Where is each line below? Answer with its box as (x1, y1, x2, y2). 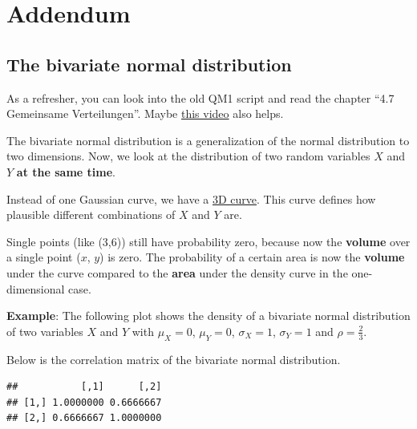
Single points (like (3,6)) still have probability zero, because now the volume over (6, 233, 411, 249)
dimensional (6, 280, 65, 297)
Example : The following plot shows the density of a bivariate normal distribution (6, 307, 411, 324)
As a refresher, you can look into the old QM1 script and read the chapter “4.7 (6, 89, 395, 106)
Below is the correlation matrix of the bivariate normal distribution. (6, 350, 341, 367)
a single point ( (6, 249, 81, 265)
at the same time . (16, 163, 115, 180)
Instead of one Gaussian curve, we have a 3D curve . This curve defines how (6, 190, 376, 207)
